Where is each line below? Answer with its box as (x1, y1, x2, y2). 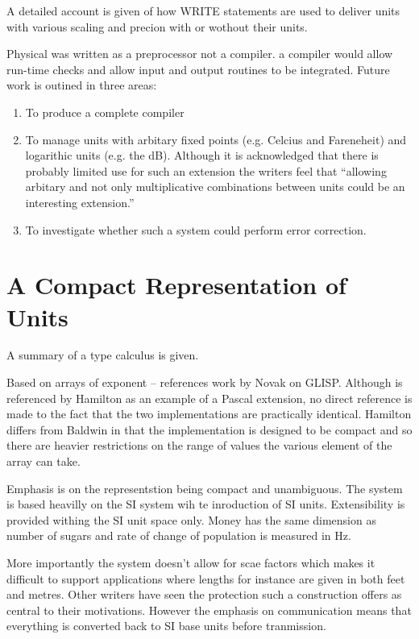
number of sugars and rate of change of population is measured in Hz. (6, 527, 351, 544)
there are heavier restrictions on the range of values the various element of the (6, 437, 392, 454)
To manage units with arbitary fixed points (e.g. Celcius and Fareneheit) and (25, 131, 407, 147)
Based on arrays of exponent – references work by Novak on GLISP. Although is (6, 374, 403, 391)
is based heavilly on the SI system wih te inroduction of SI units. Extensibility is (6, 496, 405, 512)
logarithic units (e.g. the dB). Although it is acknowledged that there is (25, 147, 379, 164)
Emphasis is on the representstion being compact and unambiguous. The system (6, 479, 403, 496)
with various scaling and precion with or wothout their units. (6, 18, 308, 35)
